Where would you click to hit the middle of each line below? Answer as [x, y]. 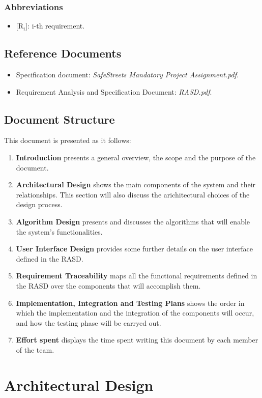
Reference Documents [63, 53]
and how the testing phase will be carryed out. [89, 322]
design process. [39, 204]
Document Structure [60, 119]
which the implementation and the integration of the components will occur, [135, 313]
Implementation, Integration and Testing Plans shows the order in [130, 303]
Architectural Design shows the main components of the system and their [136, 184]
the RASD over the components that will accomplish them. [108, 285]
